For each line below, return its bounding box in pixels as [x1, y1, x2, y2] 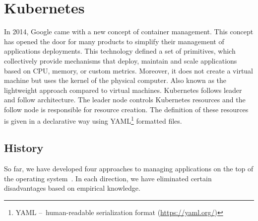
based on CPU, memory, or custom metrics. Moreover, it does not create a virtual [4, 65, 254, 75]
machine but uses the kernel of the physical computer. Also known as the [4, 75, 227, 85]
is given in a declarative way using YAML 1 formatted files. [4, 114, 182, 126]
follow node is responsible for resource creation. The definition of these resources [4, 104, 249, 114]
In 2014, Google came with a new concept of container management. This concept [4, 26, 254, 37]
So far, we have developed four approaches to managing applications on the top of [4, 163, 254, 173]
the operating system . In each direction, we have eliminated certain [4, 173, 212, 183]
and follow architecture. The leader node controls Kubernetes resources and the [4, 94, 246, 105]
